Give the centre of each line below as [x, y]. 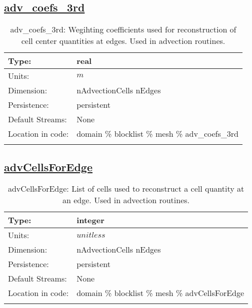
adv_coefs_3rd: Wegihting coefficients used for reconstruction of [123, 29]
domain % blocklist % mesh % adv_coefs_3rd [157, 134]
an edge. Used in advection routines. [126, 200]
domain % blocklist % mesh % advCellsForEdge [160, 293]
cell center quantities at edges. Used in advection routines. [123, 41]
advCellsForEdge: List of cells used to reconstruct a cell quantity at [126, 189]
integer [90, 220]
